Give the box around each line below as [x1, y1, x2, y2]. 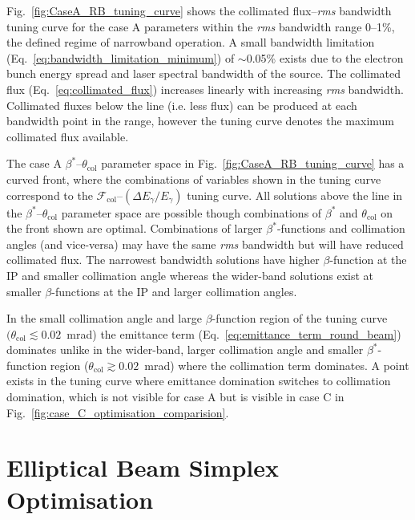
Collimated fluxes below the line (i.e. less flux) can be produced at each [6, 96, 357, 113]
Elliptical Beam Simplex [6, 451, 280, 484]
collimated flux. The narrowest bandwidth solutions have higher [6, 251, 320, 268]
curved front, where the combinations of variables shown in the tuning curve [6, 170, 381, 187]
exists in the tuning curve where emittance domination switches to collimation [6, 372, 391, 389]
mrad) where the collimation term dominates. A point [144, 356, 409, 373]
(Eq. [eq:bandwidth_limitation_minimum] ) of [6, 49, 235, 66]
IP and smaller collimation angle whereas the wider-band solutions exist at [6, 266, 374, 283]
